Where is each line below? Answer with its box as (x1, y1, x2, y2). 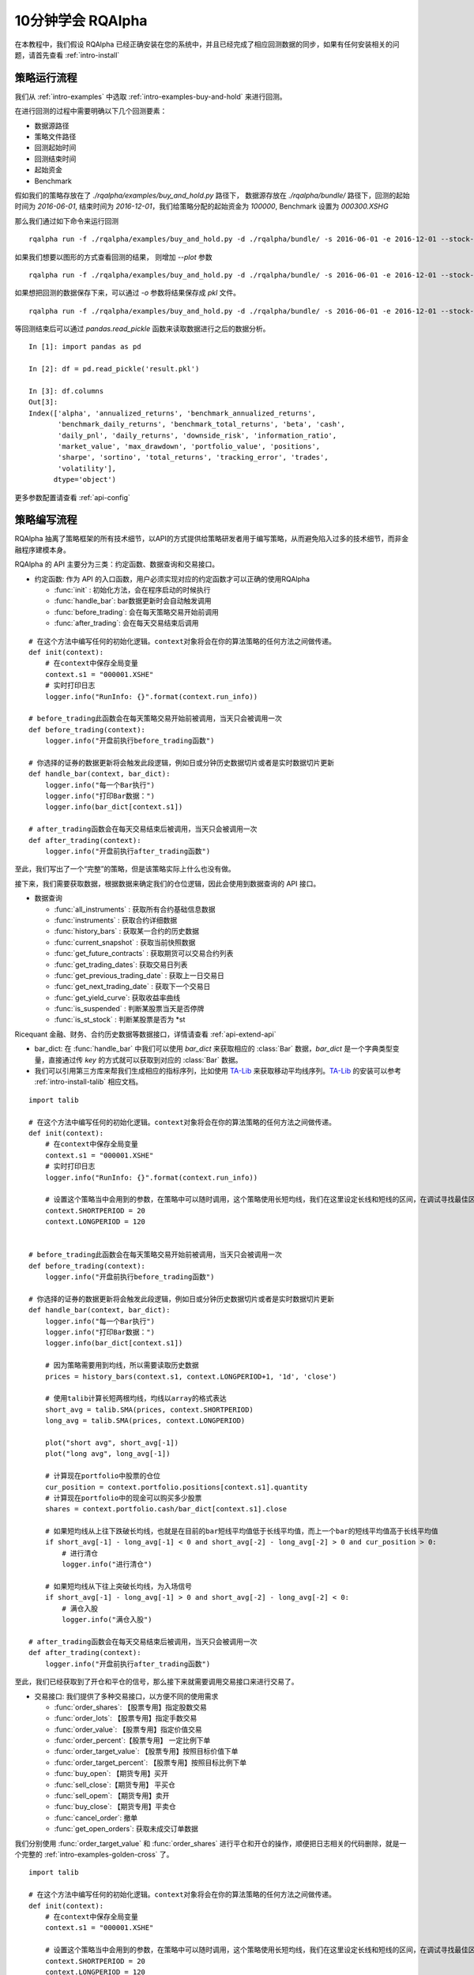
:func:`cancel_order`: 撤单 (54, 1813, 138, 1823)
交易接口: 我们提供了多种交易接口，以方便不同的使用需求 (34, 1691, 219, 1701)
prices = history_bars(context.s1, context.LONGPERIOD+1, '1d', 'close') (44, 1371, 337, 1381)
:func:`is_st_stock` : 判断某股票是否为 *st (54, 1015, 186, 1025)
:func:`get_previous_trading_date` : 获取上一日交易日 (54, 970, 225, 980)
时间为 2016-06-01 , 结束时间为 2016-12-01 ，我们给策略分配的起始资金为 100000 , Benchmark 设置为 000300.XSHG (14, 201, 389, 211)
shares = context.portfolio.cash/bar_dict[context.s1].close (44, 1505, 288, 1514)
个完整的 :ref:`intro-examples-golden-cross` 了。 (14, 1849, 174, 1859)
